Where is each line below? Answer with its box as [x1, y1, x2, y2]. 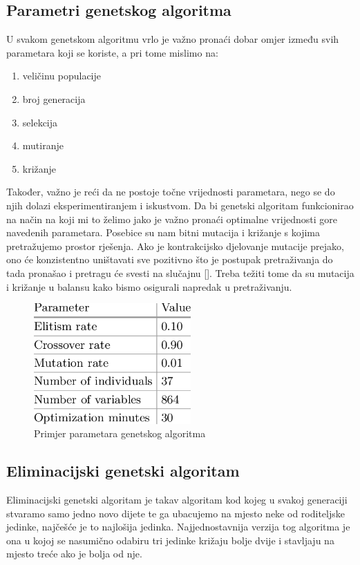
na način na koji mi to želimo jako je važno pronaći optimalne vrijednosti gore [6, 211, 337, 226]
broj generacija [22, 91, 86, 106]
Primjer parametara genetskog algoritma [34, 426, 206, 441]
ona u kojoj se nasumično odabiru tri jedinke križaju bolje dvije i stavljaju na [6, 533, 334, 547]
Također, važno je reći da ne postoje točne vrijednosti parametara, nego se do [6, 184, 335, 199]
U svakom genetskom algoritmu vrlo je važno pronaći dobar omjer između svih [6, 32, 339, 46]
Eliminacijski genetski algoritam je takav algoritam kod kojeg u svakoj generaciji [6, 492, 348, 507]
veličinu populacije [22, 68, 101, 83]
